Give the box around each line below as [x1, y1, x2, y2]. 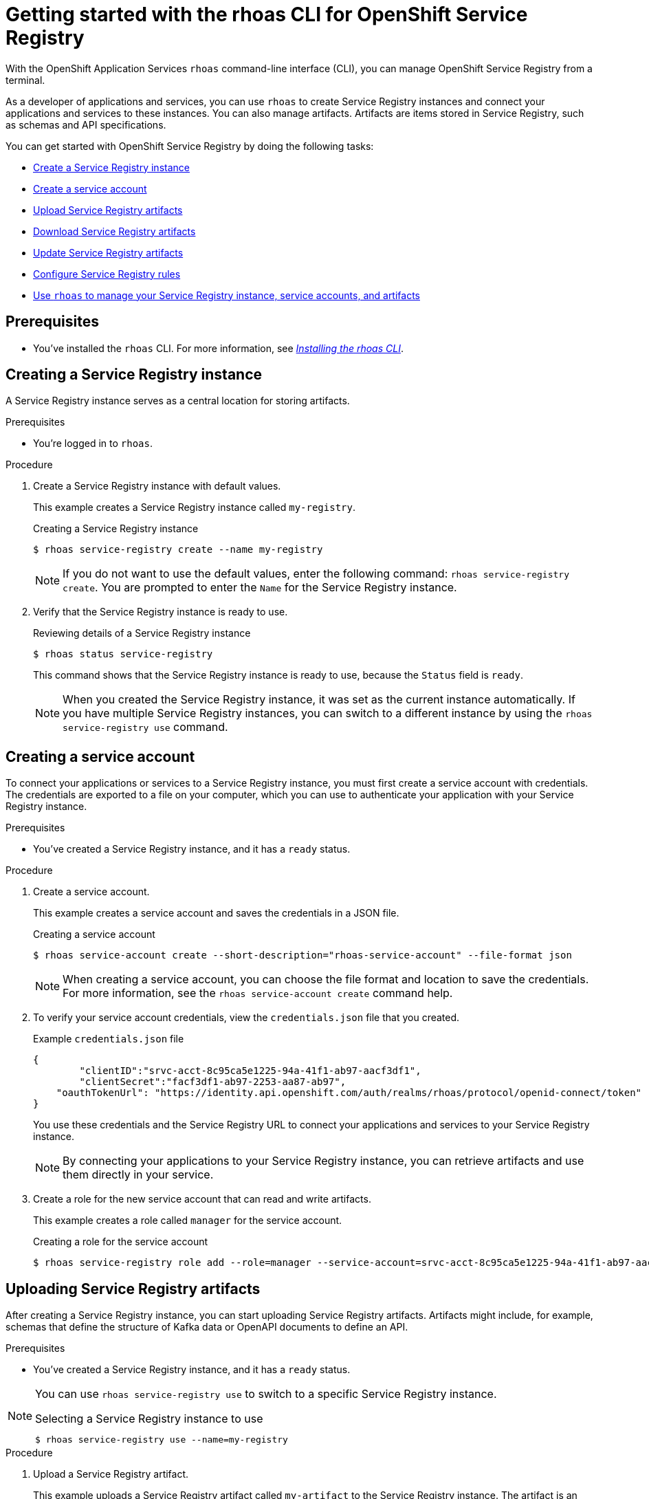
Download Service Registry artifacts [33, 225, 196, 237]
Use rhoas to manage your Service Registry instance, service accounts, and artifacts [33, 289, 420, 301]
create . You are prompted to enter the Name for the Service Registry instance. [63, 580, 457, 595]
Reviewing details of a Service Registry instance [33, 627, 251, 639]
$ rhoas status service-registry [33, 648, 213, 660]
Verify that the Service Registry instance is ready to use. [33, 606, 288, 618]
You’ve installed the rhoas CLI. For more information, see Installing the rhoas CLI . [33, 342, 404, 354]
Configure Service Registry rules [33, 267, 181, 280]
